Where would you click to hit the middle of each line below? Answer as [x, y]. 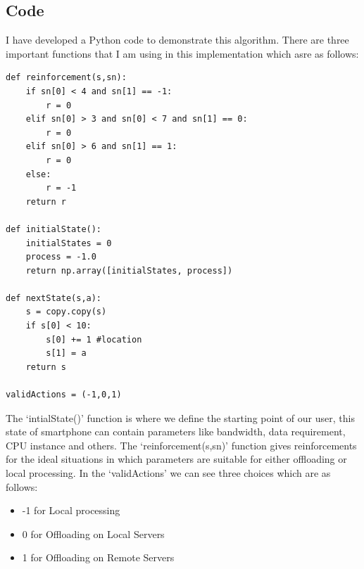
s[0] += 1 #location [94, 339]
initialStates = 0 [69, 243]
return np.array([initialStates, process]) [129, 270]
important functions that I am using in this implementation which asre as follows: [182, 53]
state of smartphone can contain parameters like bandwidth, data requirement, [176, 431]
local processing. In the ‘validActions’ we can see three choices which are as [168, 473]
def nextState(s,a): [54, 298]
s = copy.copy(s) [66, 312]
